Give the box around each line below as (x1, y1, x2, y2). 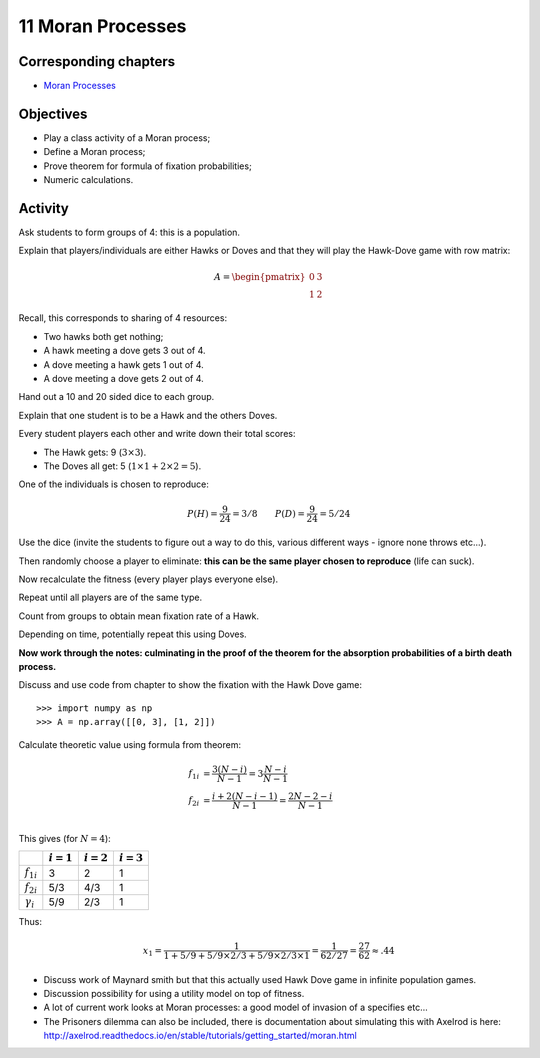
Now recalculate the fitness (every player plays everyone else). (18, 573, 279, 585)
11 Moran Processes (18, 15, 187, 37)
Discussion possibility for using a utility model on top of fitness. (43, 987, 305, 999)
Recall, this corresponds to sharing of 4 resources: (18, 312, 228, 324)
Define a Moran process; (43, 146, 146, 158)
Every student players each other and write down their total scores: (18, 428, 296, 440)
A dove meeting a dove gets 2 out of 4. (43, 372, 204, 384)
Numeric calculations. (43, 174, 134, 186)
